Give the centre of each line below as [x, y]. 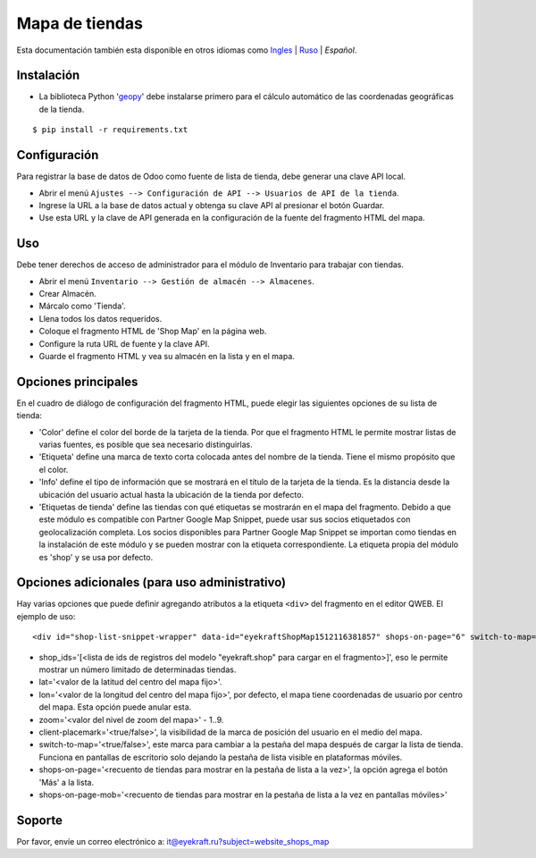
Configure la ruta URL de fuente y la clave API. [124, 343]
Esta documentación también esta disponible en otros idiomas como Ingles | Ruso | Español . [187, 50]
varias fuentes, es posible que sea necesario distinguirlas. [146, 445]
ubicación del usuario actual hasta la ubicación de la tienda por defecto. [171, 494]
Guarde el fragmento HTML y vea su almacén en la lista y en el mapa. [167, 356]
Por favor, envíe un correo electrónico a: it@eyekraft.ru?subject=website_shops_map [173, 841]
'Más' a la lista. [66, 782]
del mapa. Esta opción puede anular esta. [115, 707]
